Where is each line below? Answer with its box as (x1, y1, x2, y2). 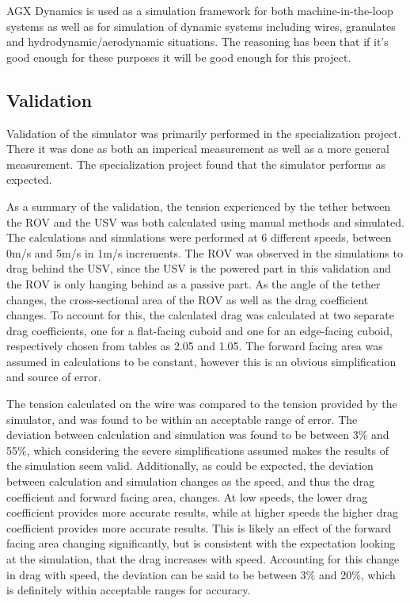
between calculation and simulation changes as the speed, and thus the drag (6, 473, 375, 490)
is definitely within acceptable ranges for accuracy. (6, 582, 251, 598)
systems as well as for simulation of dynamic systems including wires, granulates (6, 17, 396, 34)
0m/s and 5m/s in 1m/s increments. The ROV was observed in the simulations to (6, 244, 403, 261)
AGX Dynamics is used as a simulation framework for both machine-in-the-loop (6, 2, 393, 18)
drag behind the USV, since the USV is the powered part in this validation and (6, 260, 392, 277)
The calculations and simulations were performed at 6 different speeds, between (6, 229, 392, 246)
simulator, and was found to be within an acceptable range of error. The (6, 410, 358, 427)
